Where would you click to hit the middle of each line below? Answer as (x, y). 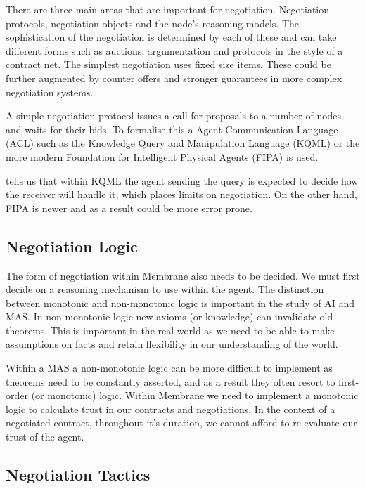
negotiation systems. (50, 92)
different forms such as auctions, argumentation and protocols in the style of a (174, 50)
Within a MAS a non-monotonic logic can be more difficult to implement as (169, 368)
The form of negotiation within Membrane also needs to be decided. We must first (183, 275)
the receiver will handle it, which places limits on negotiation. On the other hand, (182, 194)
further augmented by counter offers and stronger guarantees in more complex (174, 78)
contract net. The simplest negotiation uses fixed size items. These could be (168, 64)
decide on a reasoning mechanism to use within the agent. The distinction (165, 289)
